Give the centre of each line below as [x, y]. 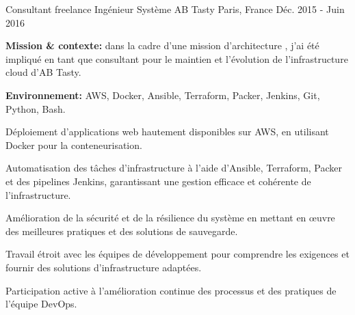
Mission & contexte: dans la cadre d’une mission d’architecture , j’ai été [162, 45]
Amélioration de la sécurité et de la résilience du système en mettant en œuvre [170, 218]
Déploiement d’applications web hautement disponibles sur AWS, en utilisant [167, 132]
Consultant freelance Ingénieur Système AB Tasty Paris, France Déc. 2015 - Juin [175, 9]
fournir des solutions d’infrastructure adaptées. [104, 267]
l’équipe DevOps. [41, 304]
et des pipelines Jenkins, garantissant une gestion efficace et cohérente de [158, 181]
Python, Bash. [36, 108]
